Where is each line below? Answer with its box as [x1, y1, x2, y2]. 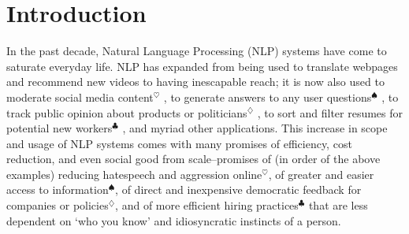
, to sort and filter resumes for [257, 104, 403, 121]
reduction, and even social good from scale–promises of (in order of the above [6, 150, 381, 167]
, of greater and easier [268, 165, 374, 182]
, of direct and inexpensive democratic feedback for [115, 181, 362, 198]
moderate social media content [6, 88, 154, 105]
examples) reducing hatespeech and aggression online [6, 165, 262, 182]
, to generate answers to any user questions [163, 88, 372, 105]
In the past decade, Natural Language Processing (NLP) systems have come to [6, 43, 387, 59]
